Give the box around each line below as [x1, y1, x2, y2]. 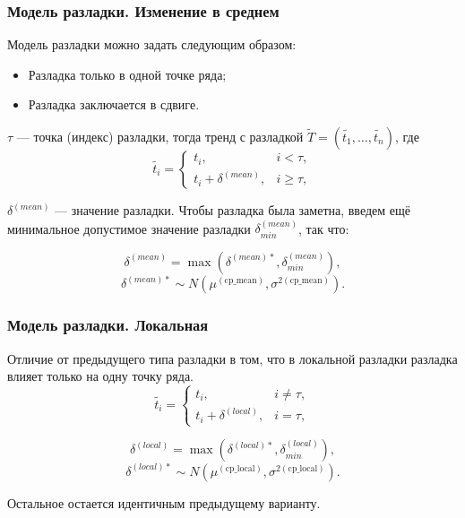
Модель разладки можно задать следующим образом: [7, 35, 297, 54]
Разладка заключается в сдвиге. [28, 95, 200, 114]
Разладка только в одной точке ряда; [28, 65, 227, 83]
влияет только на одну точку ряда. [7, 367, 194, 385]
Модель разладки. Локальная [7, 314, 209, 336]
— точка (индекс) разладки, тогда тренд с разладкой [16, 127, 304, 145]
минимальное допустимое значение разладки [7, 219, 251, 237]
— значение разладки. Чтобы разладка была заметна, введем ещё [55, 201, 410, 219]
